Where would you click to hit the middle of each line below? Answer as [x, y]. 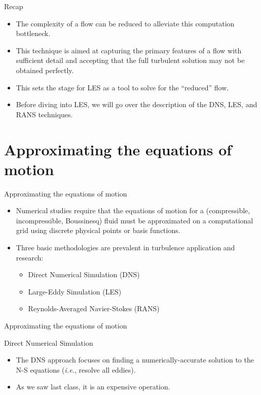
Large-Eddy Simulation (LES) [75, 291]
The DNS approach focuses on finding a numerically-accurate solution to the [135, 360]
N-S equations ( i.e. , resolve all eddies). [76, 369]
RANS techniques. [44, 114]
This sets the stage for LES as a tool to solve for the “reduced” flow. [122, 87]
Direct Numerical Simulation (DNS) [84, 274]
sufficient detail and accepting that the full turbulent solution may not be [130, 60]
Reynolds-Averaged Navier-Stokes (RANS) [94, 308]
